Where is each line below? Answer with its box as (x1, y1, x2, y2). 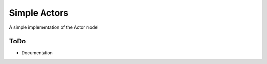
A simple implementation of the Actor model (9, 24, 99, 30)
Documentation (21, 50, 53, 56)
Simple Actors (9, 7, 69, 18)
